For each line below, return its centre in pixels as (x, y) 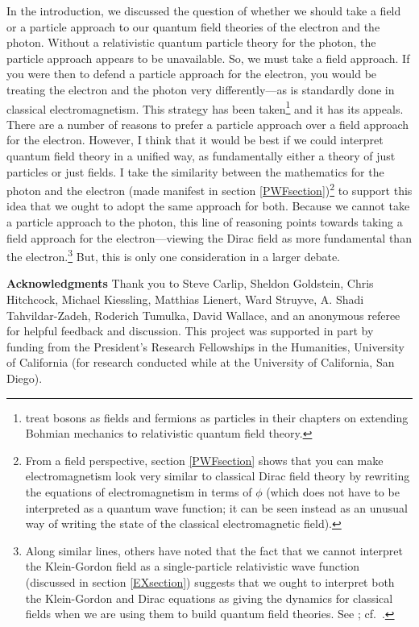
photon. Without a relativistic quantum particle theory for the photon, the (191, 42)
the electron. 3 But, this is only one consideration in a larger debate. (173, 255)
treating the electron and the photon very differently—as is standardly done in (201, 89)
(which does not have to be (333, 492)
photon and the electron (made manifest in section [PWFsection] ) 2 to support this (209, 189)
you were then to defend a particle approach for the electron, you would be (192, 74)
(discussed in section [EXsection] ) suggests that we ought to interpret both (210, 581)
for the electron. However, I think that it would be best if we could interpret (195, 140)
